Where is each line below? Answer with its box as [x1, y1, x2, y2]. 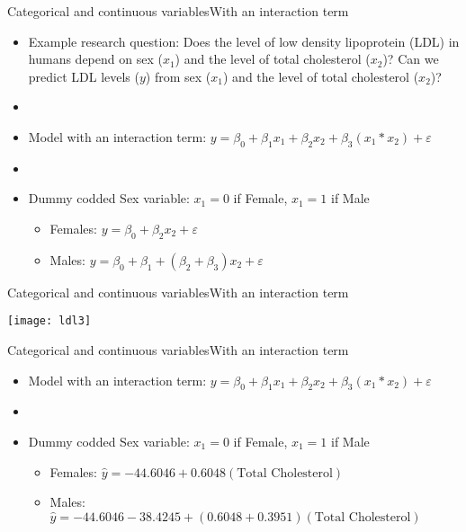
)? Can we [382, 49, 439, 68]
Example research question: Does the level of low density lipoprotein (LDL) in [28, 31, 460, 50]
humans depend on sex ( [28, 49, 163, 68]
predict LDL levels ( [28, 66, 139, 85]
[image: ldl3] [7, 315, 92, 328]
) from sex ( [145, 66, 211, 85]
